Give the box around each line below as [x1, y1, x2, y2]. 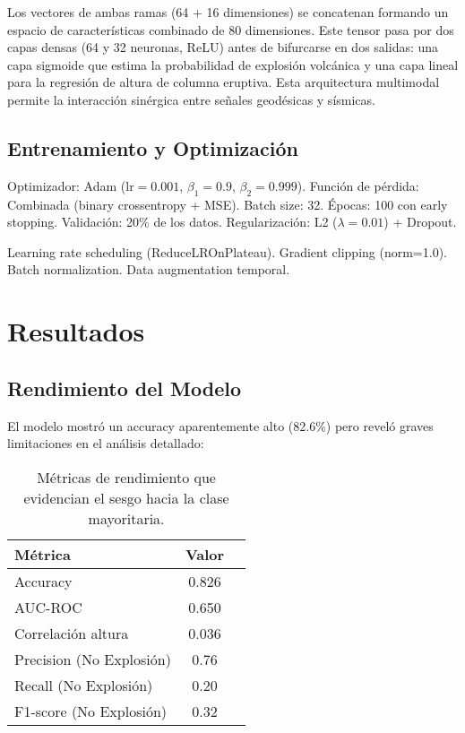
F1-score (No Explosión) [14, 700, 168, 721]
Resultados [7, 313, 145, 349]
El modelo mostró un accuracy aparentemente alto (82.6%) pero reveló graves [7, 416, 434, 435]
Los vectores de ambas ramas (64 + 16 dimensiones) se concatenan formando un [7, 3, 449, 21]
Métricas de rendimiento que [37, 466, 216, 487]
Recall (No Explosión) [14, 674, 153, 695]
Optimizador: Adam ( [7, 176, 126, 194]
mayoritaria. [88, 507, 165, 529]
